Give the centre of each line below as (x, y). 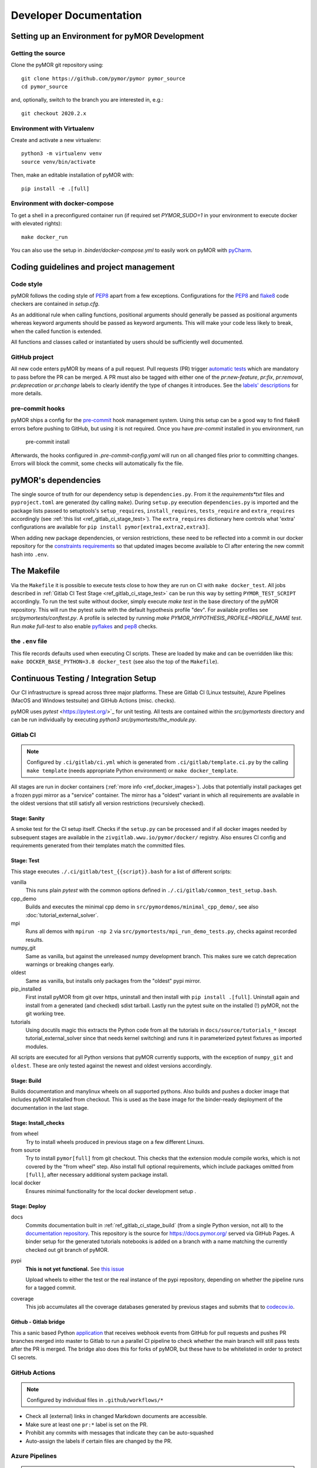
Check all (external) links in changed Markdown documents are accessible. (117, 1416)
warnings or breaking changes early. (70, 964)
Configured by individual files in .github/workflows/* (95, 1400)
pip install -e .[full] (55, 188)
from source (26, 1150)
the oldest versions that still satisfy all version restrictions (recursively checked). (108, 803)
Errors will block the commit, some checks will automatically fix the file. (97, 463)
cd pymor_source (45, 87)
